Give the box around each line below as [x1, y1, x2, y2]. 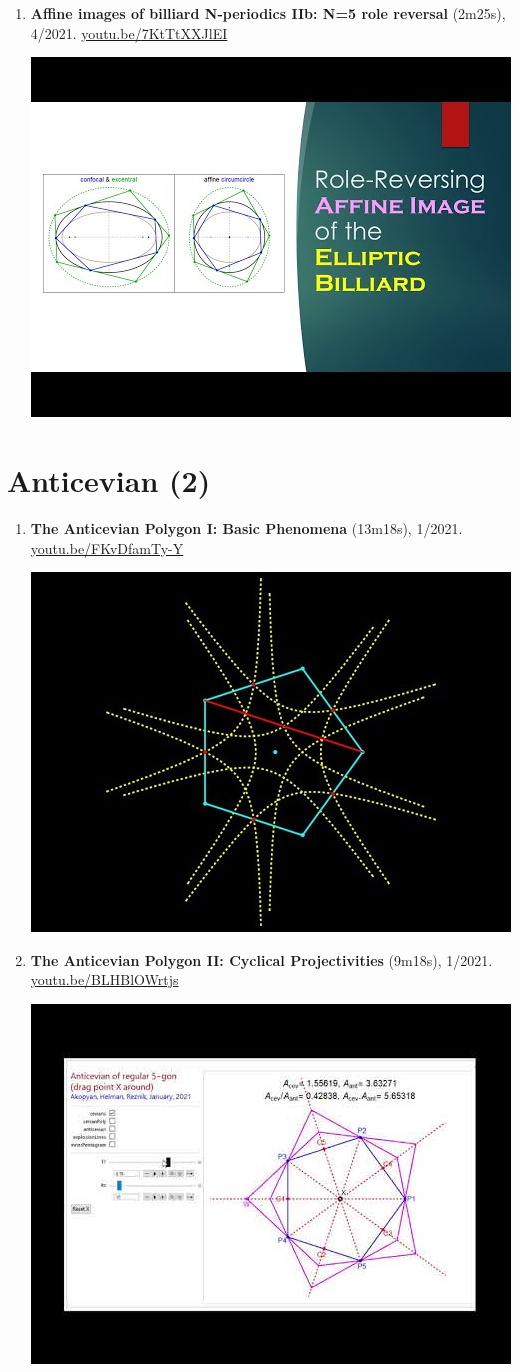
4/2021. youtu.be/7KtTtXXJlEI [30, 22, 228, 43]
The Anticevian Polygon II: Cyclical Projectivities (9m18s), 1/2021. [30, 949, 493, 970]
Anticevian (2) [7, 459, 211, 500]
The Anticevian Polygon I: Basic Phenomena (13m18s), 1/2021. [30, 517, 463, 538]
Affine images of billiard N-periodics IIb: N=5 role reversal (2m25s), [30, 3, 506, 23]
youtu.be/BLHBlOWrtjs [30, 969, 179, 990]
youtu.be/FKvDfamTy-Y [30, 537, 184, 558]
